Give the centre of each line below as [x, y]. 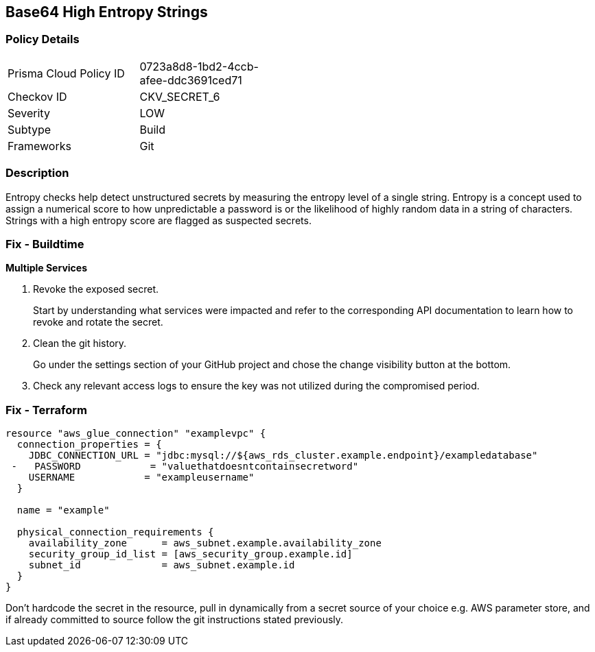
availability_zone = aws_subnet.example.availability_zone [205, 543]
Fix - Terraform [46, 410]
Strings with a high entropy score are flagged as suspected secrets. [159, 220]
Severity [29, 113]
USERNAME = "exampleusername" [141, 478]
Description [37, 173]
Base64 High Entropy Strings [107, 12]
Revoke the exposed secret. [96, 289]
